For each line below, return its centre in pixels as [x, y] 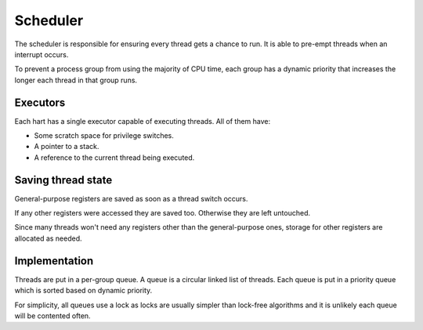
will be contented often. [52, 315]
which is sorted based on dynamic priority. [83, 291]
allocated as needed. [48, 238]
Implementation [54, 261]
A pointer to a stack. [67, 147]
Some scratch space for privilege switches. [104, 136]
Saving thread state [63, 180]
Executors [40, 102]
